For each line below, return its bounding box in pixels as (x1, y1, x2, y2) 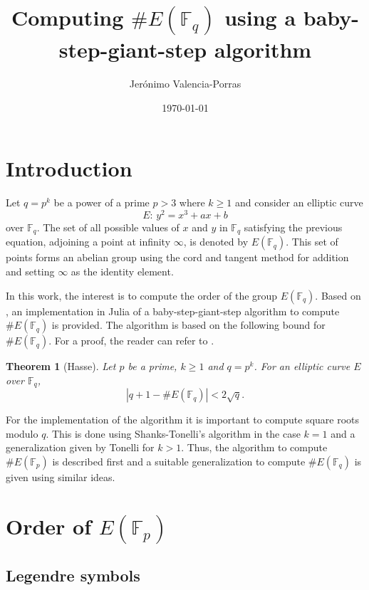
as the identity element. (71, 263, 174, 278)
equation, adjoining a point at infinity (6, 234, 171, 249)
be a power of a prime (53, 195, 150, 210)
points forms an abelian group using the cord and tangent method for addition (6, 250, 349, 265)
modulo (6, 426, 38, 441)
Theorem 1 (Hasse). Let (6, 359, 116, 374)
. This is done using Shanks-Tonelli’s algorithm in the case (46, 426, 301, 441)
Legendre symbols (6, 564, 140, 586)
